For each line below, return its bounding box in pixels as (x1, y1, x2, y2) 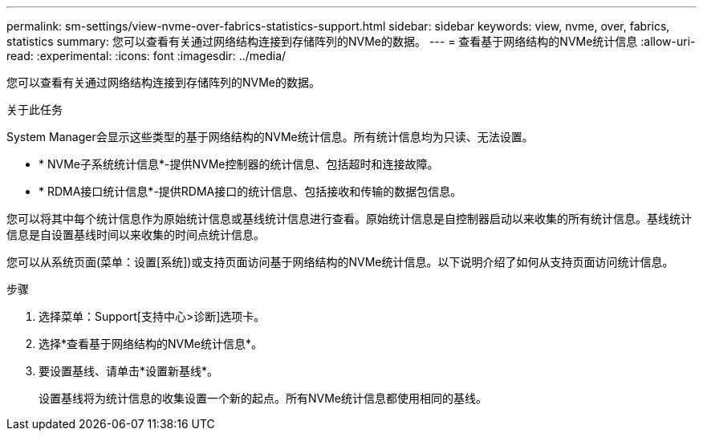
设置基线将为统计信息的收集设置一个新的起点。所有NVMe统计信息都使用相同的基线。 (39, 391, 488, 405)
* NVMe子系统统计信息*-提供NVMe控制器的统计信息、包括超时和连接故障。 (39, 157, 439, 171)
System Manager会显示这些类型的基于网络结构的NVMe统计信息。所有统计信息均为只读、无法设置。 (6, 130, 534, 144)
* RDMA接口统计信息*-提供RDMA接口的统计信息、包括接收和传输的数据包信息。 (39, 184, 462, 198)
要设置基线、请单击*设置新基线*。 (39, 364, 219, 378)
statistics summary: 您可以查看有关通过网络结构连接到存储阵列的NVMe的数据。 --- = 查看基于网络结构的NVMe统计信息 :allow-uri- (6, 34, 696, 48)
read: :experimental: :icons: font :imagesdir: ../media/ (6, 49, 286, 63)
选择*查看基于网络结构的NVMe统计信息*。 (39, 337, 263, 350)
